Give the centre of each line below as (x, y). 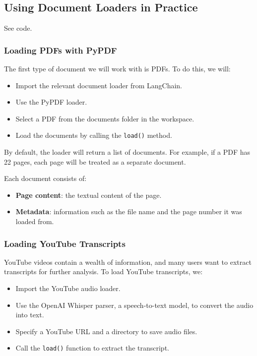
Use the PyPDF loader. (51, 102)
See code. (18, 28)
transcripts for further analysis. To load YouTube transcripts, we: (103, 271)
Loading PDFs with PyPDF (61, 50)
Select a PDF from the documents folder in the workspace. (105, 118)
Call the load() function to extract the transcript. (92, 348)
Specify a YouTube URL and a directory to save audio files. (106, 331)
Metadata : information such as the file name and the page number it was (129, 211)
